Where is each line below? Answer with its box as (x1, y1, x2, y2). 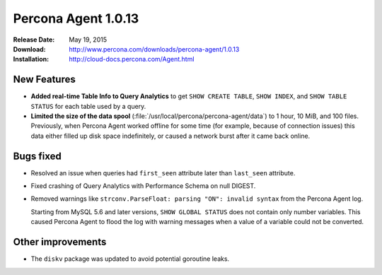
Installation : (13, 55, 50, 64)
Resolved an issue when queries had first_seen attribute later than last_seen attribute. (30, 168, 296, 177)
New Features (13, 74, 76, 86)
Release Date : (13, 35, 55, 44)
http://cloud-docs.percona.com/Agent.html (69, 55, 195, 64)
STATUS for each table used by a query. (30, 102, 146, 110)
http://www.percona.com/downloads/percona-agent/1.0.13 (69, 45, 240, 53)
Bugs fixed (13, 150, 62, 162)
